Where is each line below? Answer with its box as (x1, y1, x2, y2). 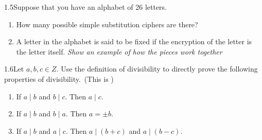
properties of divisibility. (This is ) (4, 73, 114, 84)
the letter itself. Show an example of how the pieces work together (16, 46, 222, 57)
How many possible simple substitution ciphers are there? (16, 19, 198, 29)
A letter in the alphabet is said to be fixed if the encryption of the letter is (16, 36, 252, 47)
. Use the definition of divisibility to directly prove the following (56, 63, 258, 74)
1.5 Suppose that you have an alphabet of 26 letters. (4, 2, 167, 12)
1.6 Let (4, 63, 24, 74)
